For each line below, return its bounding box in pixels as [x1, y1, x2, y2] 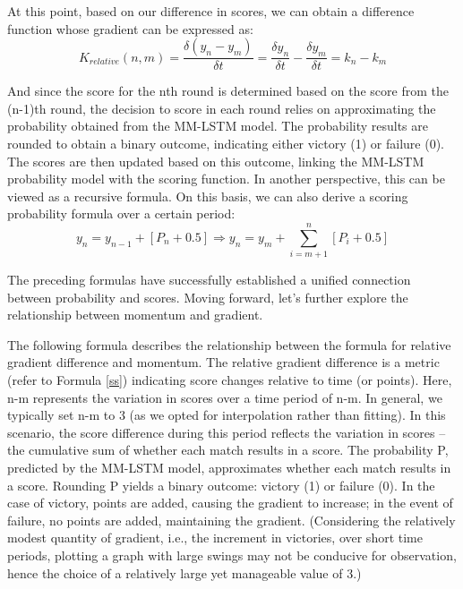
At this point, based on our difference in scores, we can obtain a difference [7, 2, 415, 20]
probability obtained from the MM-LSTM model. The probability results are [7, 116, 428, 135]
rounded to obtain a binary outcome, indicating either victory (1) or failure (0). [7, 134, 444, 152]
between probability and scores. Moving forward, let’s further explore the [7, 287, 408, 306]
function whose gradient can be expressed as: [7, 19, 253, 38]
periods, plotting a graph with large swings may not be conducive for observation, [7, 546, 457, 564]
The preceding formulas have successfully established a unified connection [7, 270, 411, 289]
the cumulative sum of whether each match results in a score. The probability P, [7, 440, 449, 459]
